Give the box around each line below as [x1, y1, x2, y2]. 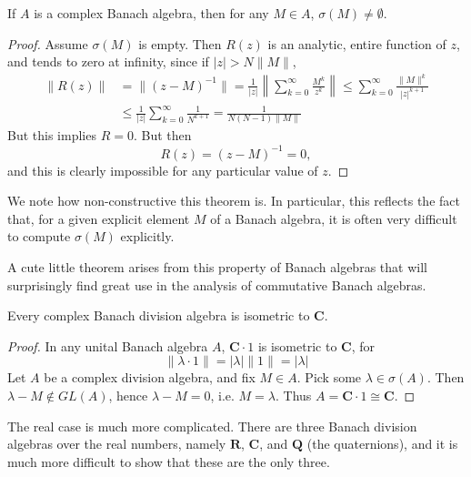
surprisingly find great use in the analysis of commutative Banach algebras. [7, 275, 426, 294]
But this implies [7, 126, 96, 145]
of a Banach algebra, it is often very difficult [210, 208, 457, 228]
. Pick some [296, 368, 362, 387]
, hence [108, 385, 148, 404]
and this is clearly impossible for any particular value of [7, 160, 318, 179]
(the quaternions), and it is [306, 434, 458, 453]
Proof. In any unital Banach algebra [7, 336, 208, 355]
